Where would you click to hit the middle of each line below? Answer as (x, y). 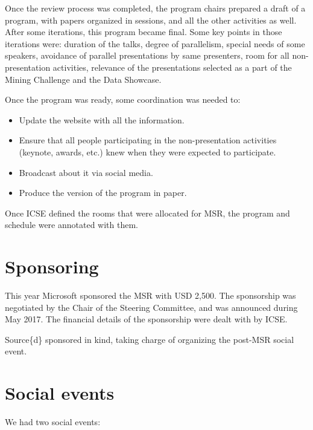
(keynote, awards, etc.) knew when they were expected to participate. (147, 151)
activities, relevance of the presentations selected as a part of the (172, 67)
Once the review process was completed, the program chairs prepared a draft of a (155, 8)
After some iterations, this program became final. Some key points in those (144, 32)
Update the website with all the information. (102, 119)
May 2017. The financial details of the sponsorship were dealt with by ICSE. (146, 319)
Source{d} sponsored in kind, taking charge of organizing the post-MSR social (150, 339)
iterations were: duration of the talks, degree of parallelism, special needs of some (155, 43)
